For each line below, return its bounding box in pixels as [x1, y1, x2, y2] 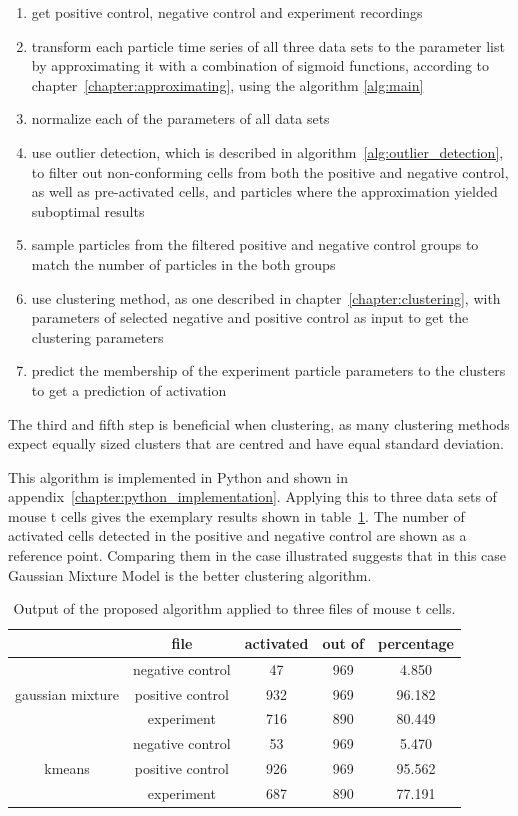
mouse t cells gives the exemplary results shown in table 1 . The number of [8, 505, 465, 526]
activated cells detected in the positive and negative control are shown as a [8, 525, 467, 546]
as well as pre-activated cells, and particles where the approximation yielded [31, 181, 498, 202]
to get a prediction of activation [31, 379, 227, 400]
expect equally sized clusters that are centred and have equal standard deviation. [8, 433, 504, 454]
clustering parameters [31, 326, 164, 347]
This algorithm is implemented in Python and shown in [8, 466, 348, 487]
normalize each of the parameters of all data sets [31, 108, 330, 129]
